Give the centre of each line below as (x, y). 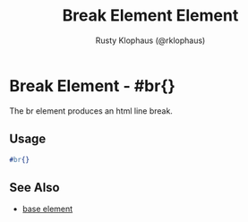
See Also (34, 188)
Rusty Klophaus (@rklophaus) (150, 40)
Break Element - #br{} (93, 85)
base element (47, 209)
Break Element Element (150, 16)
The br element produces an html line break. (91, 111)
